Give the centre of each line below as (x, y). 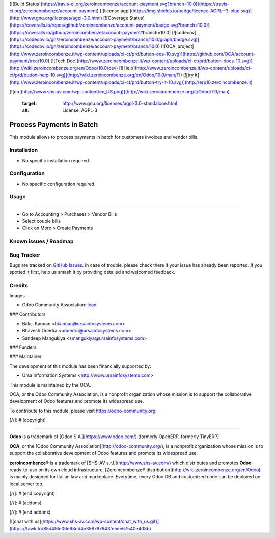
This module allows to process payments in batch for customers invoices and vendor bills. (104, 137)
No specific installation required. (56, 160)
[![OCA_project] (177, 46)
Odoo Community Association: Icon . (60, 305)
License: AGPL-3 (80, 110)
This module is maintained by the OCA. (50, 385)
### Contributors (28, 314)
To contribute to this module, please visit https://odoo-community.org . (83, 411)
